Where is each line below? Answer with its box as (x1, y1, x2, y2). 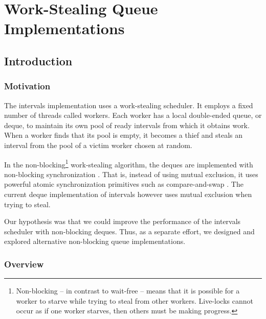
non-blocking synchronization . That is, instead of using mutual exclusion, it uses (4, 168, 258, 179)
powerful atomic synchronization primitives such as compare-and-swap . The (4, 179, 243, 189)
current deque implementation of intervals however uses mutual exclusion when (4, 188, 252, 199)
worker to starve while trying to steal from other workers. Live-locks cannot (16, 295, 253, 306)
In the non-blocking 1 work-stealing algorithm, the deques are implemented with (4, 157, 253, 169)
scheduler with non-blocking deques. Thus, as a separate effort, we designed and (4, 226, 255, 236)
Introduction (4, 53, 73, 68)
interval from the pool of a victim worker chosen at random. (4, 139, 192, 150)
